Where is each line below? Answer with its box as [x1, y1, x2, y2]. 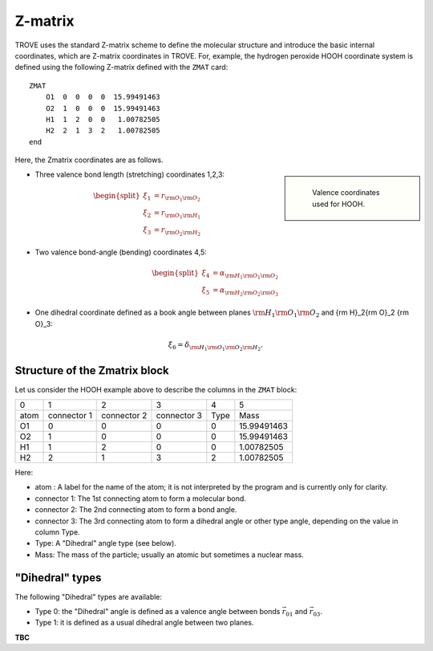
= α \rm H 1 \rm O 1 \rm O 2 [212, 269, 279, 281]
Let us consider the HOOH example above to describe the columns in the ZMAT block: [14, 384, 297, 394]
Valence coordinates [312, 188, 380, 197]
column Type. [34, 527, 80, 537]
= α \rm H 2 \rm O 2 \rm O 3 [212, 286, 279, 298]
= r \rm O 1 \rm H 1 [153, 208, 201, 220]
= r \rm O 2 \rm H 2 [153, 226, 201, 238]
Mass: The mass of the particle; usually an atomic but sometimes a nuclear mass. [34, 550, 304, 559]
